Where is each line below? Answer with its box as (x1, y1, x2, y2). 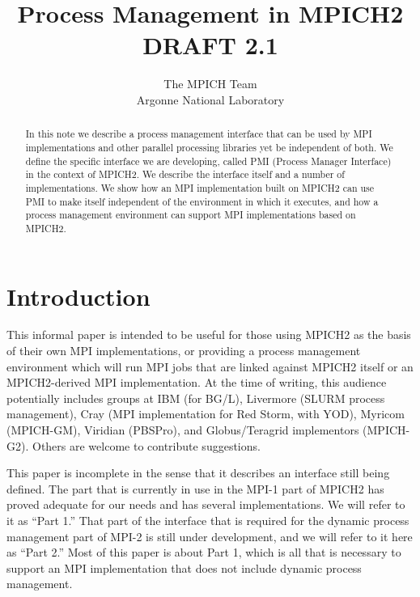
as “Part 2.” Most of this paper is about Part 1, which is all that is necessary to (6, 544, 401, 561)
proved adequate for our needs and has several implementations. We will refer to (6, 496, 405, 513)
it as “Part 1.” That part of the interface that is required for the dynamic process (6, 512, 409, 529)
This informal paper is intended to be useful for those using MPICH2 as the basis (6, 326, 411, 343)
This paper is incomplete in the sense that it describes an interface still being (6, 464, 390, 481)
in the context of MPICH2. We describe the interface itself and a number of (25, 167, 345, 181)
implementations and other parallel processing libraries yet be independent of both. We (25, 140, 393, 154)
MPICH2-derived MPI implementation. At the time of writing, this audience (6, 374, 387, 391)
